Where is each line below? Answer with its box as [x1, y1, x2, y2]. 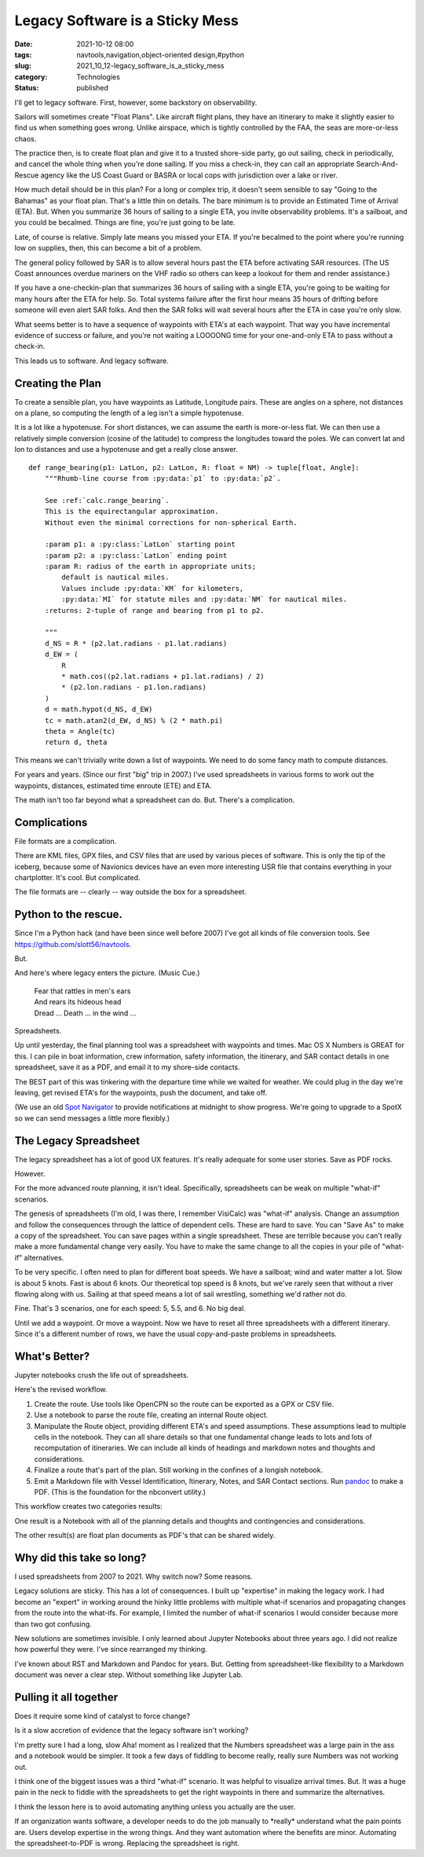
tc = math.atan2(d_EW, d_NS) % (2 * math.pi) [44, 716, 224, 725]
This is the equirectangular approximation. [44, 507, 219, 516]
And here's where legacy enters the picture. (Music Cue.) [14, 968, 200, 978]
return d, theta [44, 738, 108, 747]
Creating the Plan [14, 376, 102, 390]
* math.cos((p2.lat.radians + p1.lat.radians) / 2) [61, 672, 265, 681]
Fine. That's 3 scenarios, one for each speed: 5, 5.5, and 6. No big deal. [14, 1304, 247, 1313]
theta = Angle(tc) [44, 727, 116, 736]
